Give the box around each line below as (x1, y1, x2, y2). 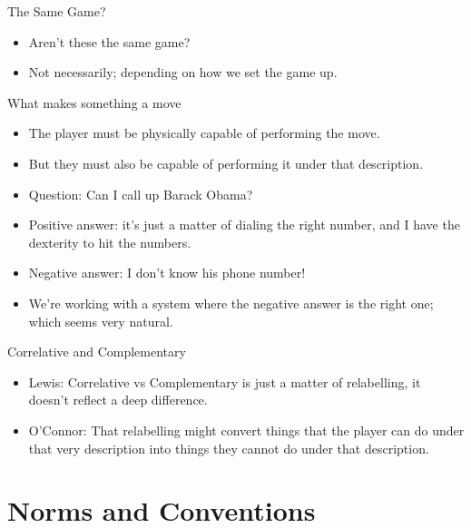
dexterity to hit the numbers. (28, 232, 191, 251)
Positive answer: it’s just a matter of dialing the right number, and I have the (28, 215, 460, 234)
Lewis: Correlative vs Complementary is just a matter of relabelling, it (28, 372, 421, 391)
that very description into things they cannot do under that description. (28, 438, 429, 457)
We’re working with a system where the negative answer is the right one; (28, 293, 434, 312)
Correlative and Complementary (7, 342, 186, 361)
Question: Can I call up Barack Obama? (28, 184, 253, 203)
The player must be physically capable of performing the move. (28, 123, 380, 142)
